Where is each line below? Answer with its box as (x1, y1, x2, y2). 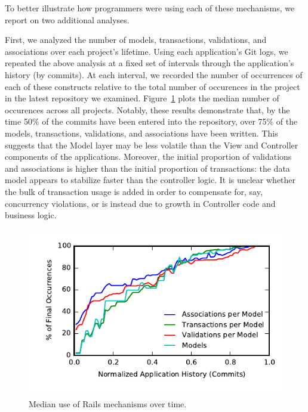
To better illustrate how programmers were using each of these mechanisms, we (5, 2, 295, 14)
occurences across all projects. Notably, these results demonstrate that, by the (5, 103, 290, 116)
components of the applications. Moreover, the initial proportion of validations (5, 150, 292, 163)
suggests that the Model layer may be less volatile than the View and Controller (5, 138, 298, 151)
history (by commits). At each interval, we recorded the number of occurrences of (5, 68, 303, 80)
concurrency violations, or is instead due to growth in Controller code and (5, 197, 276, 209)
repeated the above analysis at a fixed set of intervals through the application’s (5, 57, 294, 69)
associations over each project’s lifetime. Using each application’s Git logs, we (5, 45, 288, 57)
